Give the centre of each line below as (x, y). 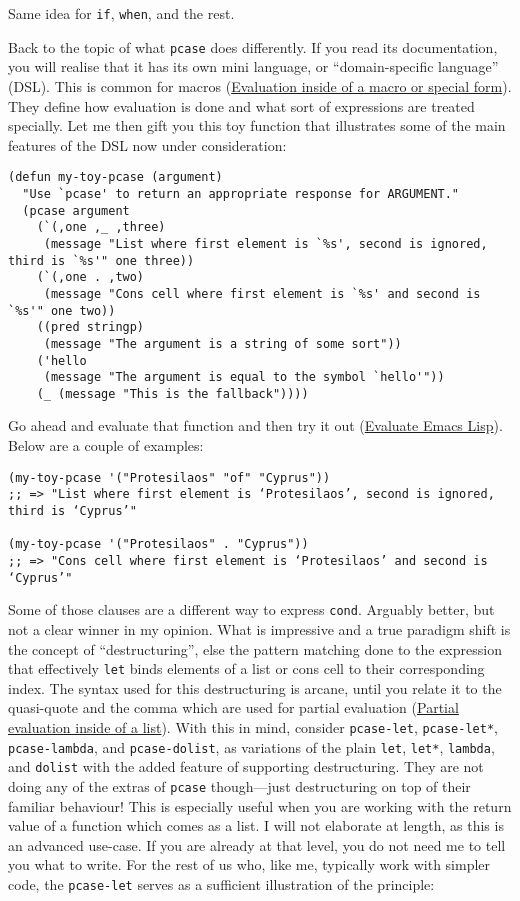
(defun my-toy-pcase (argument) (115, 177)
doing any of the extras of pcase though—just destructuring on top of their (239, 785)
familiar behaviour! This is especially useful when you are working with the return (260, 805)
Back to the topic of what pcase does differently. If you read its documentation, (253, 46)
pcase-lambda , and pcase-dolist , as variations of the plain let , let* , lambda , (251, 746)
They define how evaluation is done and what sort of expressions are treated (241, 105)
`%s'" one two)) (62, 310)
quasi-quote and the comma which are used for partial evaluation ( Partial (233, 707)
